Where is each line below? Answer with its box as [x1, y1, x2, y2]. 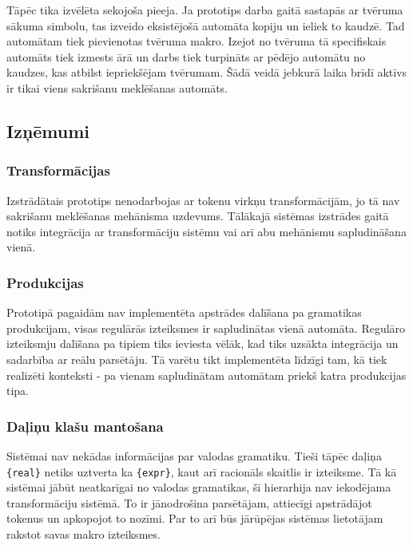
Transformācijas [6, 160, 110, 180]
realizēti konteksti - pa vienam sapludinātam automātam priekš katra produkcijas [6, 366, 407, 383]
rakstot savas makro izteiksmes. [6, 525, 161, 542]
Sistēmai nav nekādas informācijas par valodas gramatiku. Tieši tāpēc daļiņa [6, 447, 382, 464]
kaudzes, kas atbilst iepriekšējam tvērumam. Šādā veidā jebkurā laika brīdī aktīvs [6, 64, 407, 81]
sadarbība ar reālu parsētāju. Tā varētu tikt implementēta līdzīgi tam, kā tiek [6, 350, 387, 367]
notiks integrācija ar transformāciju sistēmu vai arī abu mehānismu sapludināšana [6, 223, 407, 239]
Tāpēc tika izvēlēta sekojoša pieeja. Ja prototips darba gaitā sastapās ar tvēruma [6, 2, 403, 18]
